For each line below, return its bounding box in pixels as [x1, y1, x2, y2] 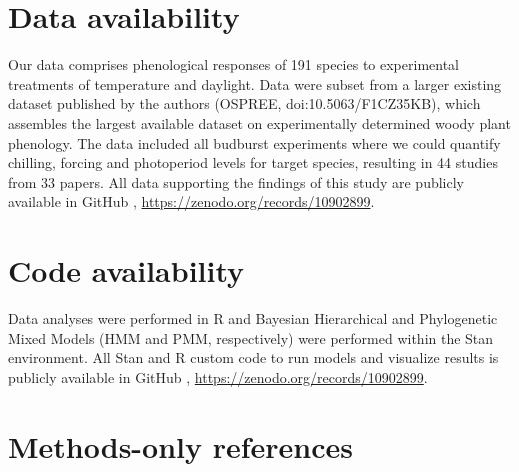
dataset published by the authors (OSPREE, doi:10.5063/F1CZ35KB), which [8, 93, 481, 114]
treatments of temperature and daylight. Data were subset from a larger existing [8, 73, 502, 94]
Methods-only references [8, 425, 354, 466]
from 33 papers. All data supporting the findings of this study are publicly [8, 171, 465, 192]
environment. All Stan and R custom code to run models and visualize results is [8, 347, 499, 368]
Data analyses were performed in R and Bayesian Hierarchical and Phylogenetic [8, 308, 498, 328]
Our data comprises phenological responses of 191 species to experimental [8, 54, 459, 75]
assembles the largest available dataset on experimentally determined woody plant [8, 112, 511, 133]
